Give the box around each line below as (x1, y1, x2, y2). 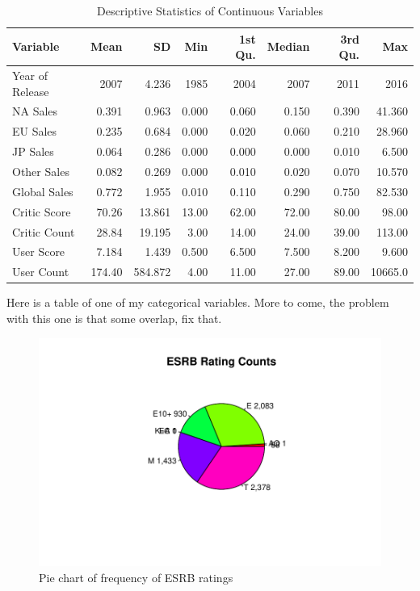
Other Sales (12, 163, 69, 179)
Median (267, 38, 310, 55)
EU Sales (12, 123, 57, 140)
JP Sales (12, 143, 54, 160)
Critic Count (12, 223, 75, 240)
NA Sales (12, 103, 58, 119)
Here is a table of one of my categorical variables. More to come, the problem (6, 294, 389, 311)
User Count (12, 263, 69, 280)
